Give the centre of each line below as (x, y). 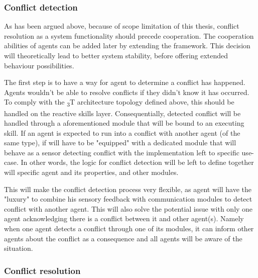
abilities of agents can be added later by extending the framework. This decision (127, 45)
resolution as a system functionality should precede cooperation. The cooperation (129, 35)
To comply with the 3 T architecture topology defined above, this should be (119, 103)
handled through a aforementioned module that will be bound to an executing (124, 123)
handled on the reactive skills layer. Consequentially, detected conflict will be (122, 113)
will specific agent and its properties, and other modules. (91, 172)
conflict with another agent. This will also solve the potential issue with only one (128, 208)
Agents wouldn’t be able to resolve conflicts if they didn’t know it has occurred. (127, 92)
